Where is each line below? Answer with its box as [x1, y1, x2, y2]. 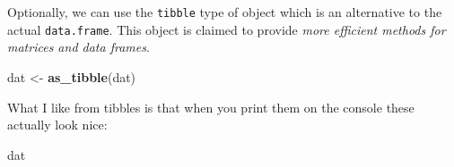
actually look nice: [7, 115, 108, 134]
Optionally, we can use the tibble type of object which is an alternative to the [7, 3, 442, 21]
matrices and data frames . [7, 38, 150, 56]
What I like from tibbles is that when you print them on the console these [7, 97, 415, 116]
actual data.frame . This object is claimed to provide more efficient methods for [7, 20, 446, 38]
